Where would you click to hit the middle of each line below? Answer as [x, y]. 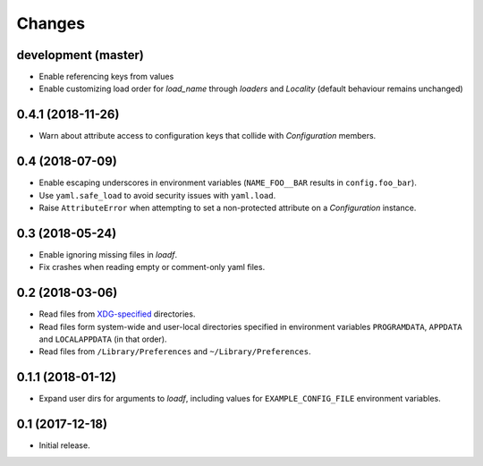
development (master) [80, 55]
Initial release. [64, 445]
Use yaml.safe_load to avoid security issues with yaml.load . [157, 195]
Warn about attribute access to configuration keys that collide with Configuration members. [208, 136]
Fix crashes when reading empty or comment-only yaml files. [152, 267]
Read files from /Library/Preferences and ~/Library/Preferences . [175, 352]
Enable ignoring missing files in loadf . [108, 254]
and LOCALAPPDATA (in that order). [103, 339]
